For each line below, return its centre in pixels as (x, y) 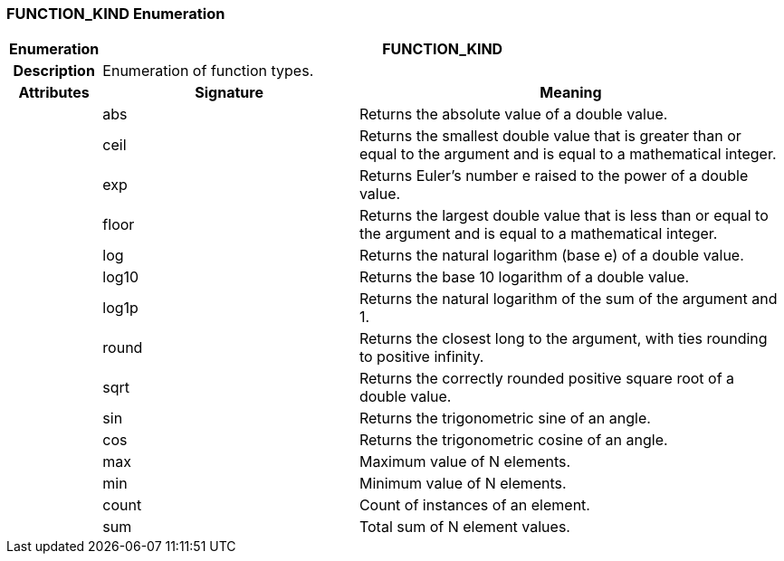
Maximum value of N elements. (465, 462)
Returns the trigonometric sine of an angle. (505, 418)
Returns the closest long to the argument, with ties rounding (563, 339)
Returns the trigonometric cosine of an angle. (513, 440)
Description (54, 71)
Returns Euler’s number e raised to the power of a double (554, 176)
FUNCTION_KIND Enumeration (116, 14)
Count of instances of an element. (474, 505)
